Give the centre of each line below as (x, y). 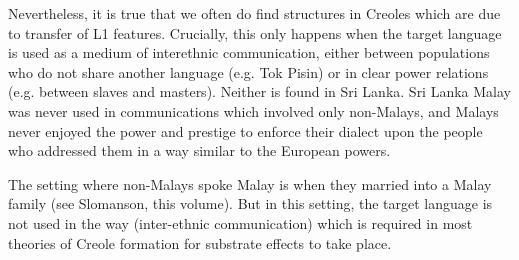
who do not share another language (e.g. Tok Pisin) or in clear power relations (248, 71)
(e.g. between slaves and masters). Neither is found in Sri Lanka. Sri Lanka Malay (259, 91)
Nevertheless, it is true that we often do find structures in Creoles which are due (254, 13)
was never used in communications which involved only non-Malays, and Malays (253, 110)
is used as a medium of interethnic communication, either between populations (249, 52)
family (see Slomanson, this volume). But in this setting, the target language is (250, 203)
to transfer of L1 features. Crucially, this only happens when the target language (255, 32)
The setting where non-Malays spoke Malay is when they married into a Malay (250, 183)
